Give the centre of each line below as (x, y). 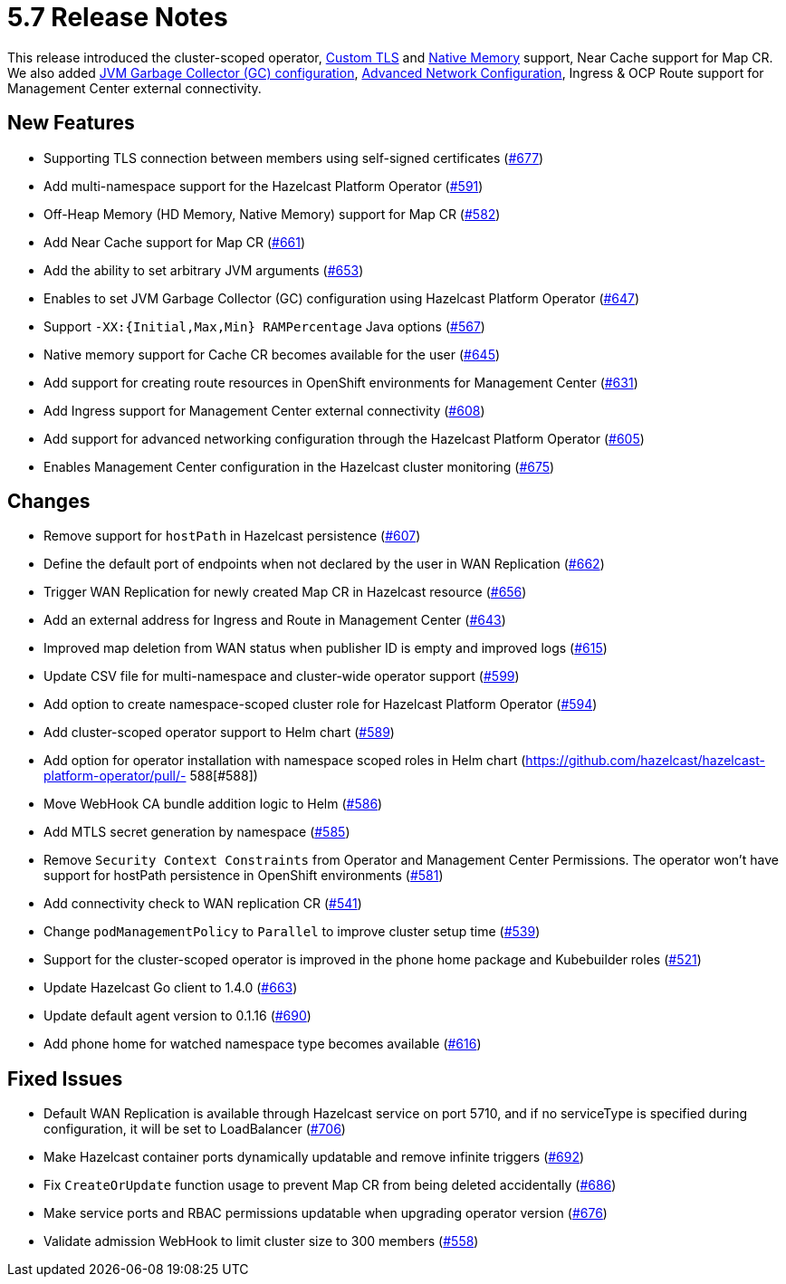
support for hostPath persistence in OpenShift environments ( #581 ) (244, 876)
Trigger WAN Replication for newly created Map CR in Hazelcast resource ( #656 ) (285, 592)
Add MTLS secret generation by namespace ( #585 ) (197, 832)
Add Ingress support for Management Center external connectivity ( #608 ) (264, 410)
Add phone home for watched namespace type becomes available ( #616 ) (263, 1044)
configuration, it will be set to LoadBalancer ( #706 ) (195, 1129)
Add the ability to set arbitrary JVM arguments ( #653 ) (204, 270)
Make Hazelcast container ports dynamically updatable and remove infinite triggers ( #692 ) (314, 1157)
